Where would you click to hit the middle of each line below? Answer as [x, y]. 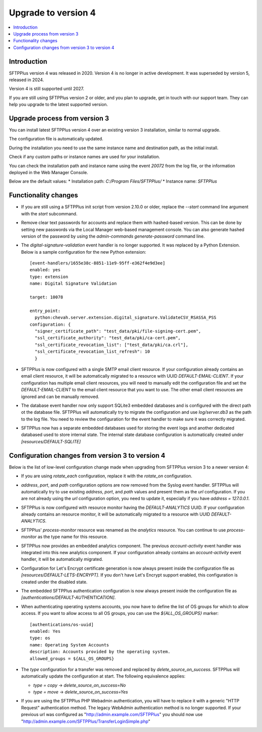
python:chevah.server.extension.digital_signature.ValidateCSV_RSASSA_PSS [126, 318]
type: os [40, 638]
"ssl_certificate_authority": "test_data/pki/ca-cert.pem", [108, 338]
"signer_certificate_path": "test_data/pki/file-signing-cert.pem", [118, 331]
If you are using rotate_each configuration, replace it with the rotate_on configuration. [107, 476]
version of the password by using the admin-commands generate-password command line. [113, 236]
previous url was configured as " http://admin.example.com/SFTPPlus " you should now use [112, 715]
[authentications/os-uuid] [62, 624]
